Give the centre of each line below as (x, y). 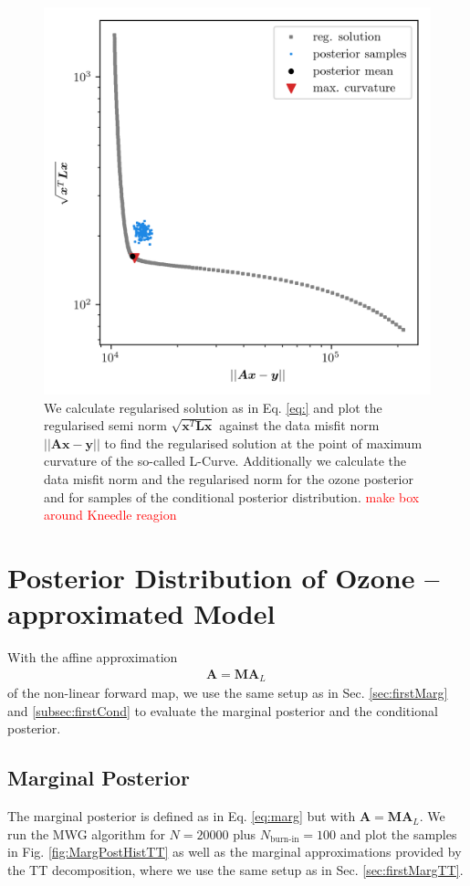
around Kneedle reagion (110, 515)
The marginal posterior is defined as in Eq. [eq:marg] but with (182, 816)
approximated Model (141, 613)
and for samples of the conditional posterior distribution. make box (232, 496)
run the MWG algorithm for (86, 833)
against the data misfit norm (299, 425)
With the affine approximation (93, 657)
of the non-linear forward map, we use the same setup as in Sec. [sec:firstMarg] (228, 693)
